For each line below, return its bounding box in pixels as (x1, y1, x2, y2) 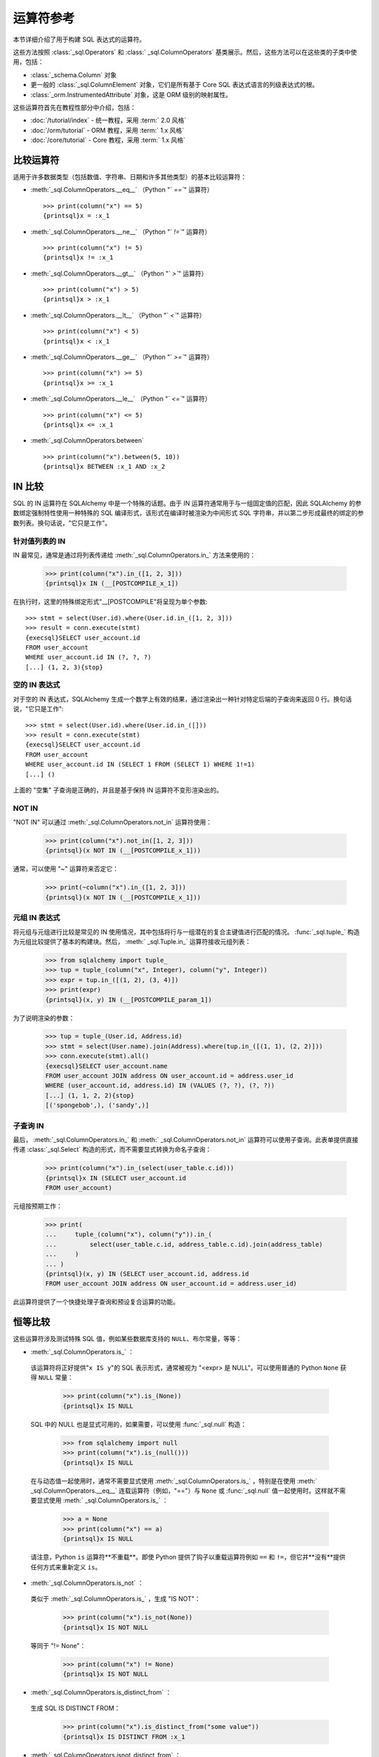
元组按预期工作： (13, 1202, 62, 1210)
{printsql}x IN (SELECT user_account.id (45, 1174, 186, 1182)
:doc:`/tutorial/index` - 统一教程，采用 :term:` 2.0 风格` (30, 116, 187, 124)
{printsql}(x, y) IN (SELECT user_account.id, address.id (45, 1270, 249, 1278)
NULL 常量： (38, 1373, 74, 1382)
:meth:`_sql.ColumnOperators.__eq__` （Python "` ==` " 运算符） (30, 186, 213, 194)
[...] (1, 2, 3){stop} (25, 663, 104, 671)
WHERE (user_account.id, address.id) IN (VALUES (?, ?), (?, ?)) (45, 1082, 275, 1089)
